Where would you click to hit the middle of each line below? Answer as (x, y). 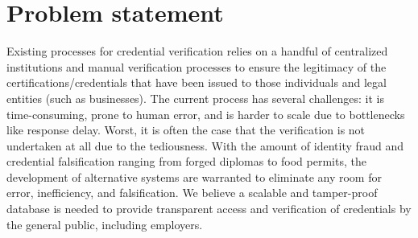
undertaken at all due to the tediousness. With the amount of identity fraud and (205, 145)
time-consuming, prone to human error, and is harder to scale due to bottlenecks (206, 114)
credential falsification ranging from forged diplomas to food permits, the (186, 161)
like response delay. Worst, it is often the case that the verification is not (186, 130)
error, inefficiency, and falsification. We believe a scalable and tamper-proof (192, 193)
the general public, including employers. (105, 224)
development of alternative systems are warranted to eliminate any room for (194, 176)
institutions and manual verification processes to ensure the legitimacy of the (197, 66)
